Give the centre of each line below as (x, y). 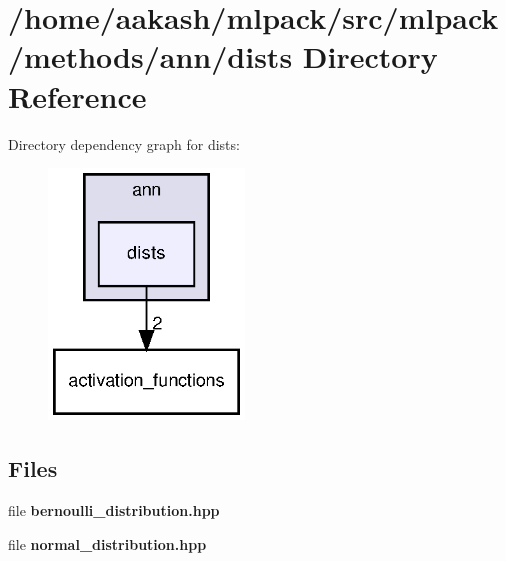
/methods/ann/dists (150, 56)
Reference (77, 95)
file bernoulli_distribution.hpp (114, 510)
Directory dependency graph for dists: (124, 143)
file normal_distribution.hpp (107, 543)
